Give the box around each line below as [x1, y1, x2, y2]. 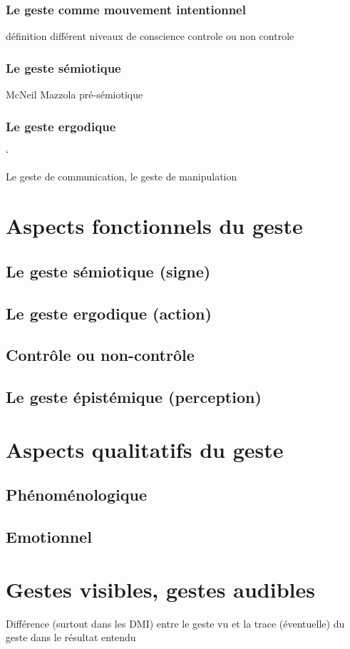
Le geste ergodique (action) [6, 302, 212, 324]
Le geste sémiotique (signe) [6, 260, 211, 282]
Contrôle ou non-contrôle [6, 344, 195, 366]
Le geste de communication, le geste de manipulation [6, 169, 237, 184]
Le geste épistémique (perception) [6, 386, 262, 408]
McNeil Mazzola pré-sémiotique [6, 87, 143, 102]
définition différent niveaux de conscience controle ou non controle [6, 29, 294, 44]
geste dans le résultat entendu [6, 630, 136, 645]
